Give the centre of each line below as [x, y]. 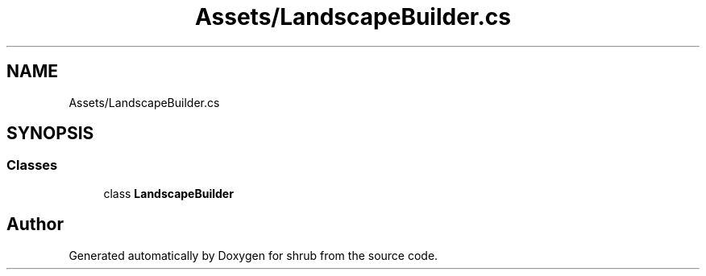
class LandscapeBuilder [168, 193]
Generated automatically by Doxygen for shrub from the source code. [253, 255]
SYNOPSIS [50, 134]
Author [35, 225]
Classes [32, 165]
